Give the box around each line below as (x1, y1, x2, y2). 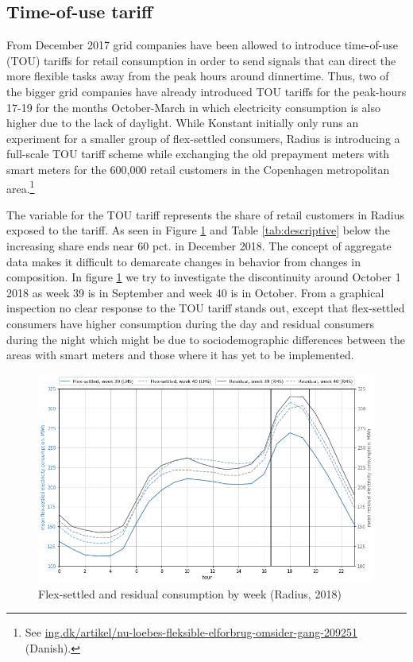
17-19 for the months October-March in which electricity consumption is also (6, 99, 381, 115)
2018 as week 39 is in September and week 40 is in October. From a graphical (6, 284, 384, 300)
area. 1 (6, 177, 35, 196)
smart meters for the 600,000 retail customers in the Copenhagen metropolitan (6, 161, 390, 177)
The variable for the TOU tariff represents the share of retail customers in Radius (6, 206, 405, 223)
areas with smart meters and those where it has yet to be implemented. (6, 346, 354, 363)
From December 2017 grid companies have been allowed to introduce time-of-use (6, 37, 398, 53)
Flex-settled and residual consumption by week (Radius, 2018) (38, 585, 342, 602)
